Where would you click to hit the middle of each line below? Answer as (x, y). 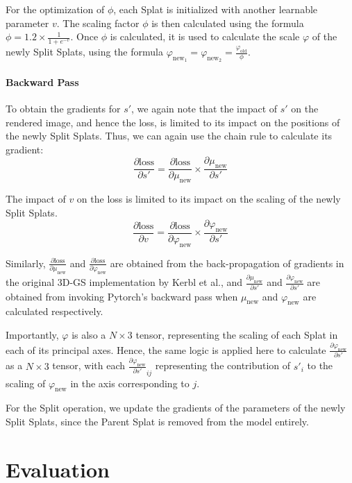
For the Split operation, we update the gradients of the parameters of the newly (176, 408)
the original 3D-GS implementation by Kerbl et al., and (124, 282)
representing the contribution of (223, 365)
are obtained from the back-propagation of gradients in (227, 263)
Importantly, (32, 335)
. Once (84, 36)
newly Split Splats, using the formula (84, 52)
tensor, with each (89, 365)
